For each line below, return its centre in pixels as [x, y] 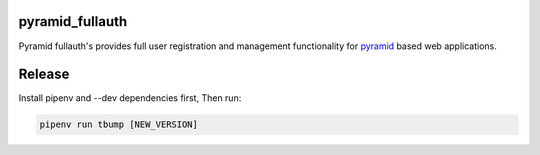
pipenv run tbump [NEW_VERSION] [119, 124]
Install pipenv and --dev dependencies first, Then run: [130, 98]
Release [44, 74]
